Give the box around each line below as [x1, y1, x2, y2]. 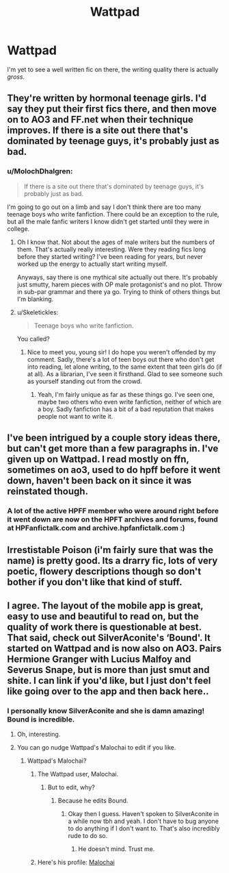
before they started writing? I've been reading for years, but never [16, 252, 204, 260]
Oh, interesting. [16, 730, 61, 739]
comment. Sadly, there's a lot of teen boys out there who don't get [27, 355, 215, 363]
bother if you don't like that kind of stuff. [7, 576, 183, 588]
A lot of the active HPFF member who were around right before [7, 506, 219, 515]
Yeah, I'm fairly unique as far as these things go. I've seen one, [37, 390, 215, 398]
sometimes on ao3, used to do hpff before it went [7, 464, 221, 476]
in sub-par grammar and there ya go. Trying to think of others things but [16, 287, 221, 295]
